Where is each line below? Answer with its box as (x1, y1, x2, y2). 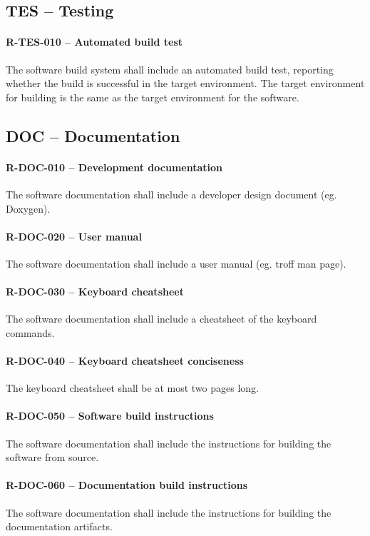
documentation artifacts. (6, 519, 113, 534)
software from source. (6, 450, 99, 465)
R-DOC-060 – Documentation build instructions (6, 477, 248, 492)
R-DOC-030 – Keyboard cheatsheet (6, 284, 184, 299)
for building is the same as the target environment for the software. (6, 89, 299, 104)
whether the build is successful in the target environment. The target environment (6, 76, 365, 91)
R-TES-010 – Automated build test (6, 34, 183, 49)
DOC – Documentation (6, 124, 180, 146)
